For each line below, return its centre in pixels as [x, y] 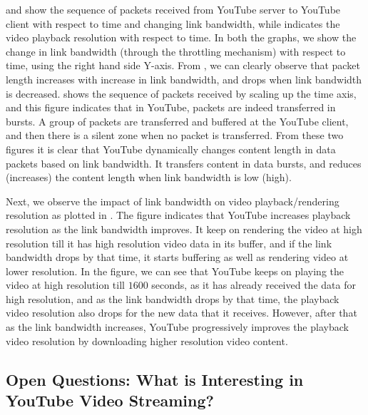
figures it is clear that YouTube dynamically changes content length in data [171, 149]
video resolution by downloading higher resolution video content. [147, 340]
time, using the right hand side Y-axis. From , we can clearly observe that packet [183, 65]
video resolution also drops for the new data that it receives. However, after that [182, 313]
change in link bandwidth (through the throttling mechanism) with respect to [176, 51]
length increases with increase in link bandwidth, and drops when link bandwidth [184, 79]
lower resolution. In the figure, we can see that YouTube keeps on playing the [175, 271]
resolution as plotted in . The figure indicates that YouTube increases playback [178, 215]
